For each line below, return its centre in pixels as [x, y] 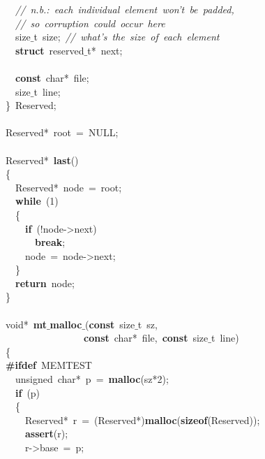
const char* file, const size [146, 338]
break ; [50, 242]
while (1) [37, 201]
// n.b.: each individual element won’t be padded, [125, 9]
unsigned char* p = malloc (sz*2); [92, 379]
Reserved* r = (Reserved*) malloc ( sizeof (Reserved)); [142, 420]
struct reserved [50, 50]
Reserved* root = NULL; [62, 132]
